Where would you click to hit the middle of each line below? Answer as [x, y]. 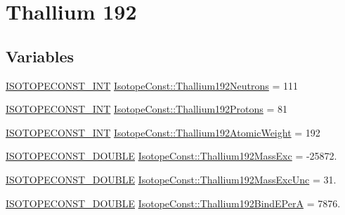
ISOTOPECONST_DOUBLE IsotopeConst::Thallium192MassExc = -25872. [171, 156]
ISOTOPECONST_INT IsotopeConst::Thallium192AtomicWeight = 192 [163, 132]
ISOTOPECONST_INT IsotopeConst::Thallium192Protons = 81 [147, 109]
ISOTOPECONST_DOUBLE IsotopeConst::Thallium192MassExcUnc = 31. [171, 179]
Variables [40, 56]
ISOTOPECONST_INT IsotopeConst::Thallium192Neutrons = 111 [152, 85]
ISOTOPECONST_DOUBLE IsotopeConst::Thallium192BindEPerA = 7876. [173, 203]
